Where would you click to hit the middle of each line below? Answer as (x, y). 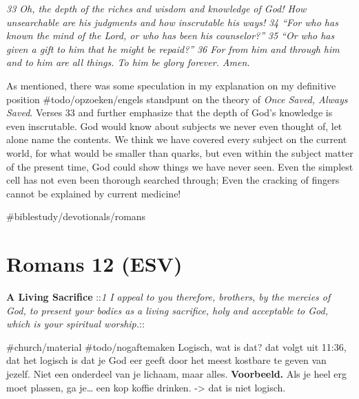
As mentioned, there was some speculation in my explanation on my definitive (171, 85)
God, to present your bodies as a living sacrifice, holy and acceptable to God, (167, 310)
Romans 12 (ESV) (94, 264)
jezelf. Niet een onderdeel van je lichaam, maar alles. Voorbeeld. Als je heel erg (176, 374)
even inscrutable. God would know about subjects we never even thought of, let (174, 126)
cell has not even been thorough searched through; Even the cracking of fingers (173, 180)
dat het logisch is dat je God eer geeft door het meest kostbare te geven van (166, 360)
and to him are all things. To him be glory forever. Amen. (128, 62)
